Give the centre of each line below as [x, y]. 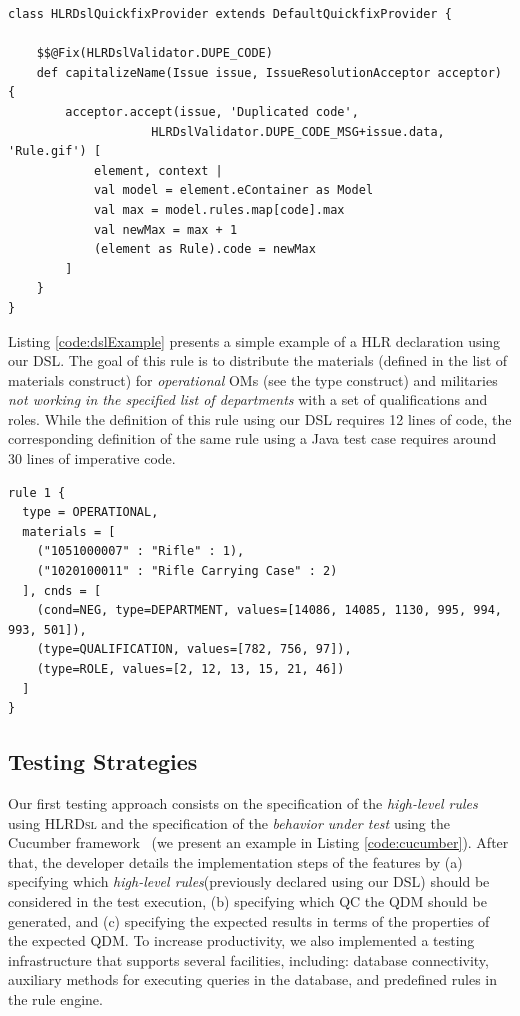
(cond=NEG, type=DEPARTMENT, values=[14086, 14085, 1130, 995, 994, [269, 610]
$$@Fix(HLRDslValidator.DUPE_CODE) [154, 53]
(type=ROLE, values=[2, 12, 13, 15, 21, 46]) [190, 669]
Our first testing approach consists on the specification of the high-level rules [243, 802]
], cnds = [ [62, 590]
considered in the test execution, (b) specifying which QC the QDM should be [247, 900]
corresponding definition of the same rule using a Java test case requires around [252, 438]
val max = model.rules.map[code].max [219, 209]
